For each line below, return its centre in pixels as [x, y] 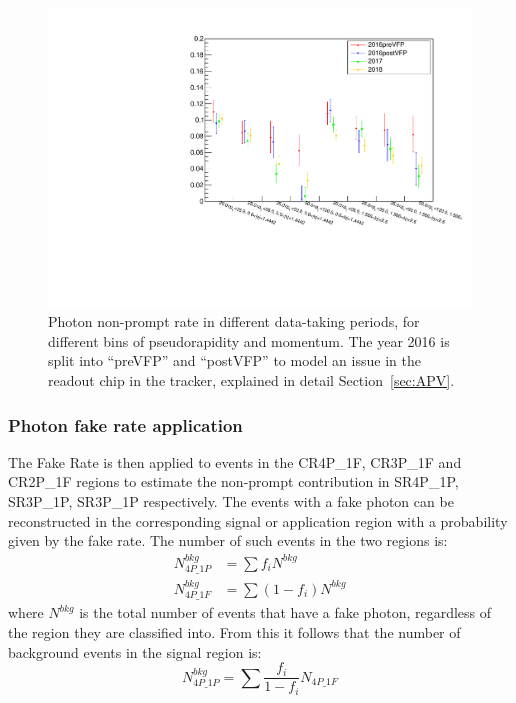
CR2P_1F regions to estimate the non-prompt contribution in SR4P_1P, [233, 481]
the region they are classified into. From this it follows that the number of [234, 631]
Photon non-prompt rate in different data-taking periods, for [234, 321]
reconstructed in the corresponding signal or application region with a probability [258, 520]
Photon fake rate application [125, 424]
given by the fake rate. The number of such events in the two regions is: [228, 540]
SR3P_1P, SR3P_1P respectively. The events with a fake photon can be [231, 501]
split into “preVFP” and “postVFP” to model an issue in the [234, 360]
